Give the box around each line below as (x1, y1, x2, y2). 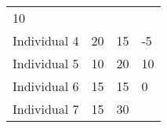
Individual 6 (13, 77, 79, 95)
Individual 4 (13, 31, 79, 49)
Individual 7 (13, 100, 79, 118)
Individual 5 (13, 54, 79, 72)
